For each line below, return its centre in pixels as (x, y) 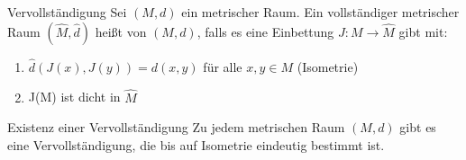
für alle (223, 66)
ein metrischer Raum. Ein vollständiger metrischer (320, 12)
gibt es (418, 127)
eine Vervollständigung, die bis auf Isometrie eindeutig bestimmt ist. (196, 144)
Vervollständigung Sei (67, 12)
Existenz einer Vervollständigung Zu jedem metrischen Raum (176, 127)
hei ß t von (121, 31)
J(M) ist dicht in (74, 97)
